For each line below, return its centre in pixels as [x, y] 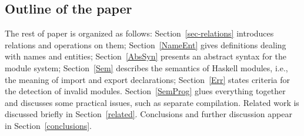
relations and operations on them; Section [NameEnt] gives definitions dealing [146, 44]
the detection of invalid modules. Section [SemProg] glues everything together [145, 91]
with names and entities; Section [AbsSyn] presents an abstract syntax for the [146, 56]
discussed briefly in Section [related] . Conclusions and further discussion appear [148, 114]
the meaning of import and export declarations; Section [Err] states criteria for [147, 79]
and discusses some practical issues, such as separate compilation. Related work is [152, 102]
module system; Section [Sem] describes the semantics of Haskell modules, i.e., [146, 67]
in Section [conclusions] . [48, 125]
